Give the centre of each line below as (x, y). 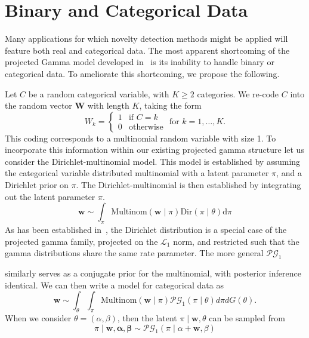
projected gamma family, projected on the (81, 241)
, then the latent (147, 318)
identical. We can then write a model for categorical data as (114, 285)
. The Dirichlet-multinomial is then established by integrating (189, 185)
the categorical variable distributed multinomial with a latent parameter (137, 173)
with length (108, 105)
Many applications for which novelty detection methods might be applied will (146, 39)
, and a (289, 173)
